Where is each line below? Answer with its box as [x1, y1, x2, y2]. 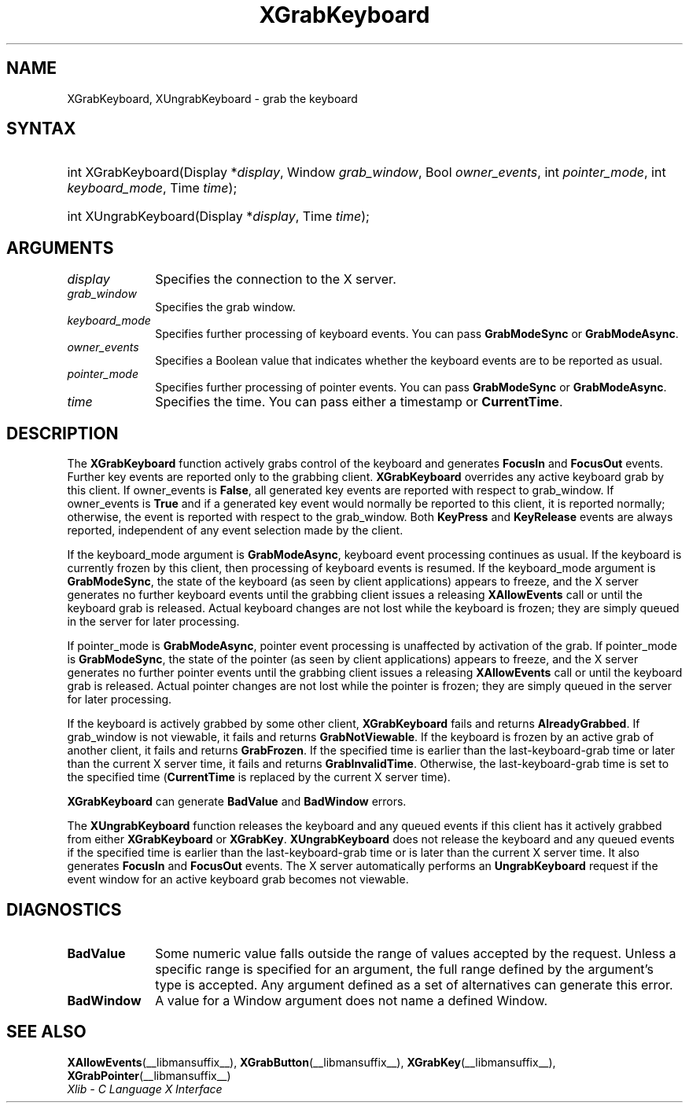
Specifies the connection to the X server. [155, 271, 396, 288]
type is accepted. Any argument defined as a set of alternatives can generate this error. [155, 976, 673, 993]
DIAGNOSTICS [6, 899, 122, 920]
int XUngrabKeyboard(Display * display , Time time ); [67, 208, 370, 225]
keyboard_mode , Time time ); [67, 180, 238, 196]
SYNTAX [6, 119, 76, 139]
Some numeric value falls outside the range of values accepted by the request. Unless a [155, 945, 676, 961]
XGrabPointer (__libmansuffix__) [67, 1068, 231, 1082]
